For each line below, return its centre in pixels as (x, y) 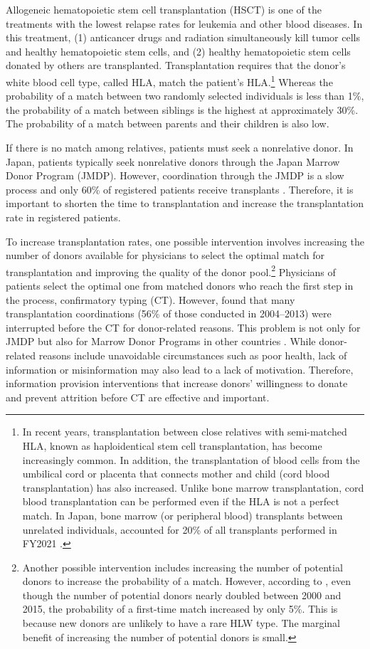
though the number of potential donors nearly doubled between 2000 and (182, 595)
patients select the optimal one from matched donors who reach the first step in (180, 285)
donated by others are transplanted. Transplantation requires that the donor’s (176, 65)
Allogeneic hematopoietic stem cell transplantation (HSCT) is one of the (164, 9)
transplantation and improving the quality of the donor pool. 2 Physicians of (171, 270)
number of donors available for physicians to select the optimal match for (165, 255)
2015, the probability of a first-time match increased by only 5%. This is (180, 609)
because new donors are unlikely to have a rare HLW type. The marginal (181, 623)
